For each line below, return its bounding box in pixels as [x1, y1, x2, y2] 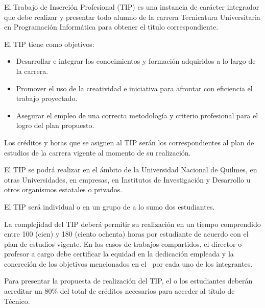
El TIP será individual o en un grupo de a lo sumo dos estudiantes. [4, 201, 215, 212]
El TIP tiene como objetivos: [4, 38, 94, 49]
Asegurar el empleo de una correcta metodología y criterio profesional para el [16, 110, 258, 120]
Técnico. [4, 295, 30, 306]
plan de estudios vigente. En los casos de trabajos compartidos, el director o [4, 238, 242, 249]
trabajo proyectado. [16, 93, 78, 104]
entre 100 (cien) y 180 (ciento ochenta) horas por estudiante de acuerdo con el [4, 228, 249, 239]
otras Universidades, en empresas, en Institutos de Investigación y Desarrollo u [4, 174, 251, 185]
